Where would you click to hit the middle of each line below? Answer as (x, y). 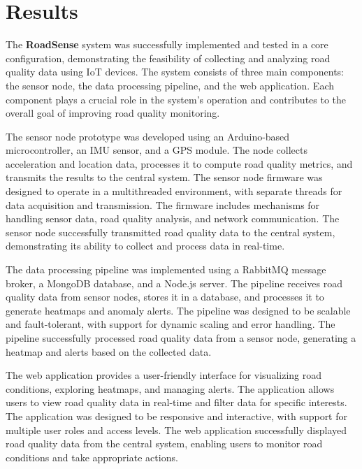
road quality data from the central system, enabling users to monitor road (164, 443)
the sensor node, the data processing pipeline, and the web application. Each (170, 85)
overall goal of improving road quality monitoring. (113, 113)
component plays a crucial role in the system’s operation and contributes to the (176, 99)
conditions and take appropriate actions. (92, 457)
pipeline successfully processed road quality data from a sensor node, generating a (181, 338)
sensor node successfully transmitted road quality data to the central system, (171, 232)
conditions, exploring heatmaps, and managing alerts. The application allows (170, 388)
